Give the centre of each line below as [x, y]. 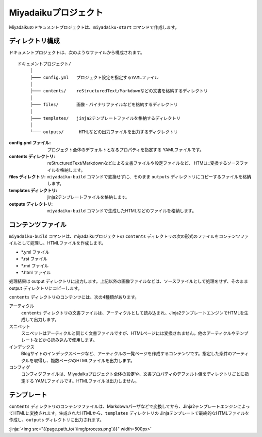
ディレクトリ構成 [34, 41]
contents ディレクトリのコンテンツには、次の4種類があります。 [74, 297]
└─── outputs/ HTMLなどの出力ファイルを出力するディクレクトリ [104, 132]
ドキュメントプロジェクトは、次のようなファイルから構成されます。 [77, 52]
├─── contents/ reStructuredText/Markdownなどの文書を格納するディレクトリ [119, 91]
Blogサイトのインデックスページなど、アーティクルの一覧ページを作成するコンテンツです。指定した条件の [127, 354]
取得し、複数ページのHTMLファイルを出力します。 [84, 360]
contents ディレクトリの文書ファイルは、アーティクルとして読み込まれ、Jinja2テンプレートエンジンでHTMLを [133, 313]
